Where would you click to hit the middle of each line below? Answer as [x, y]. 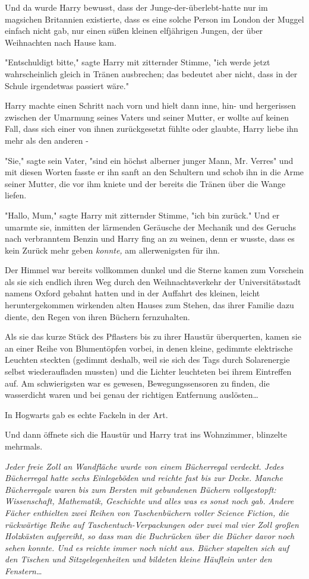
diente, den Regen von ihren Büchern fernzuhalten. [97, 316]
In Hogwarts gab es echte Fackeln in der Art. [86, 414]
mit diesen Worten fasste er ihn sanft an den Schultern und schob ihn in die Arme [154, 172]
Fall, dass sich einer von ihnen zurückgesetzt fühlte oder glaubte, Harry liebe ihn [152, 129]
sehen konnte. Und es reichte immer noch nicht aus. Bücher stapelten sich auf [147, 547]
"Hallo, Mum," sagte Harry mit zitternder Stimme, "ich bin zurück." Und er [142, 215]
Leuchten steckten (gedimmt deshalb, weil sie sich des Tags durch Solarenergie [147, 360]
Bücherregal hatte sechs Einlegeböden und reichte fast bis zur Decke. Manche [144, 478]
